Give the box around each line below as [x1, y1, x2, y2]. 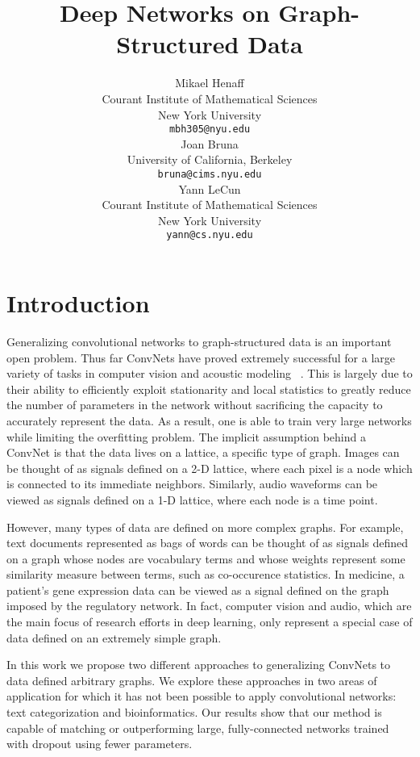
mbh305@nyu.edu [168, 123, 251, 136]
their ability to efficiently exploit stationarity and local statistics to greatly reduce [6, 380, 411, 397]
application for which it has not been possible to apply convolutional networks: [6, 688, 397, 705]
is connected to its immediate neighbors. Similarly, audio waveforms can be [6, 475, 378, 492]
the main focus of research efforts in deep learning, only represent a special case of [6, 613, 413, 630]
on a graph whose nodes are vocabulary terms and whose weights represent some [6, 550, 405, 567]
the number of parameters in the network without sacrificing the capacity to [6, 396, 383, 413]
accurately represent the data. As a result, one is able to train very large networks [6, 412, 412, 429]
